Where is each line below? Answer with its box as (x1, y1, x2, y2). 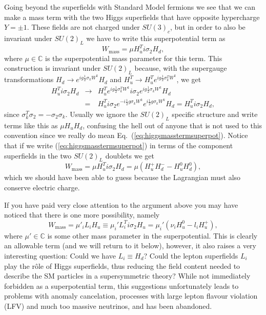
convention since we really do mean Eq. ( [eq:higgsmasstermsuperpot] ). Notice (4, 130, 248, 141)
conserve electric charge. (4, 182, 80, 192)
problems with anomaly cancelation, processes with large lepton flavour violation (4, 290, 258, 301)
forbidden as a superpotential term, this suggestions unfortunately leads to (4, 280, 239, 291)
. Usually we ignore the (65, 108, 138, 119)
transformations (4, 74, 54, 85)
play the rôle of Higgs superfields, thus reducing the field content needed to (4, 260, 240, 271)
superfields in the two (4, 150, 72, 161)
